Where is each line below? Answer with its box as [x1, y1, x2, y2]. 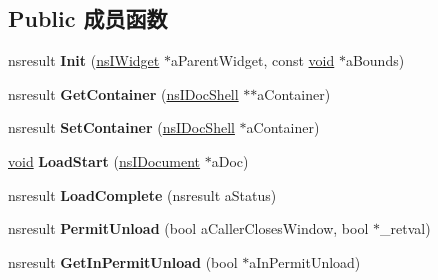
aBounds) [345, 50, 405, 71]
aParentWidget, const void [170, 50, 335, 71]
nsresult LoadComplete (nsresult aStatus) [8, 184, 277, 205]
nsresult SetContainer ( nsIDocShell [8, 117, 235, 138]
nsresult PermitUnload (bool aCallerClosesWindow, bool [8, 218, 369, 239]
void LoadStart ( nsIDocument [8, 150, 201, 171]
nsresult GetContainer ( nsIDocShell [8, 83, 239, 104]
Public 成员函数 [8, 3, 168, 34]
